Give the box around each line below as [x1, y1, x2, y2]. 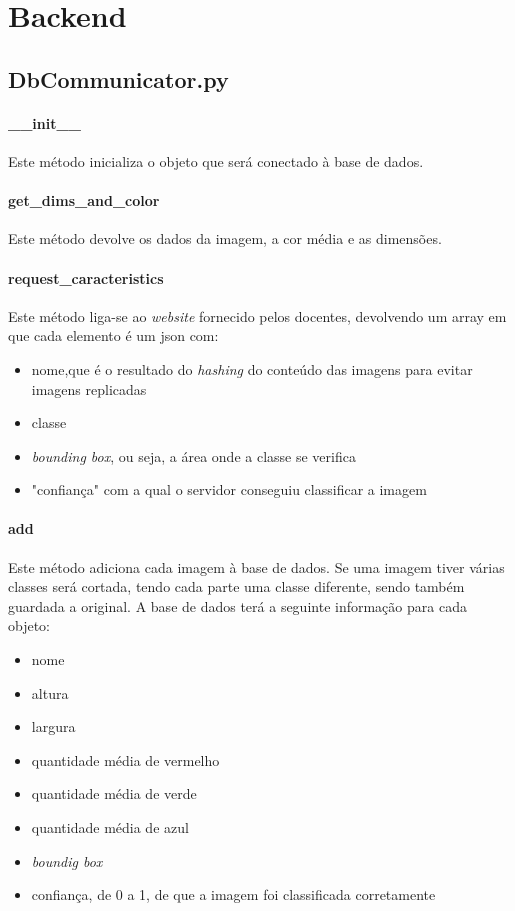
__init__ [8, 112, 81, 133]
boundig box [31, 850, 103, 871]
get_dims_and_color [8, 190, 160, 211]
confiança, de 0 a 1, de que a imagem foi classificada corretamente [31, 884, 436, 905]
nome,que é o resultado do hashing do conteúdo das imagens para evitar [31, 358, 473, 379]
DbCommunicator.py [8, 63, 229, 94]
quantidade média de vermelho [31, 749, 220, 770]
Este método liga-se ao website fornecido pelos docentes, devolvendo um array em [8, 305, 507, 326]
